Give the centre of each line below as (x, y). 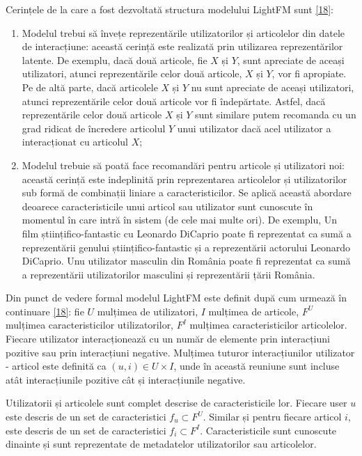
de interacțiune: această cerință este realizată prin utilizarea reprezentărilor (182, 46)
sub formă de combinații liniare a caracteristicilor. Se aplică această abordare (187, 192)
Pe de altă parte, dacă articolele (90, 87)
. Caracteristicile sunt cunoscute (268, 430)
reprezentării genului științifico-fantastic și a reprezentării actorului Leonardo (186, 247)
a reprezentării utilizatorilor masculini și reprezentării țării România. (168, 274)
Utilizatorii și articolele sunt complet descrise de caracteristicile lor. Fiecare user (176, 403)
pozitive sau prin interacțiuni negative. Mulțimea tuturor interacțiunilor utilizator (180, 352)
